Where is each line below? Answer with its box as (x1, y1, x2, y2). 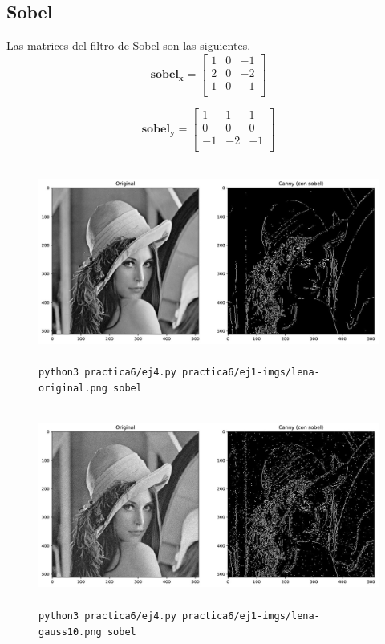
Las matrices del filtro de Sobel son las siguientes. (6, 37, 251, 54)
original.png (38, 382, 107, 394)
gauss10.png (38, 626, 102, 638)
